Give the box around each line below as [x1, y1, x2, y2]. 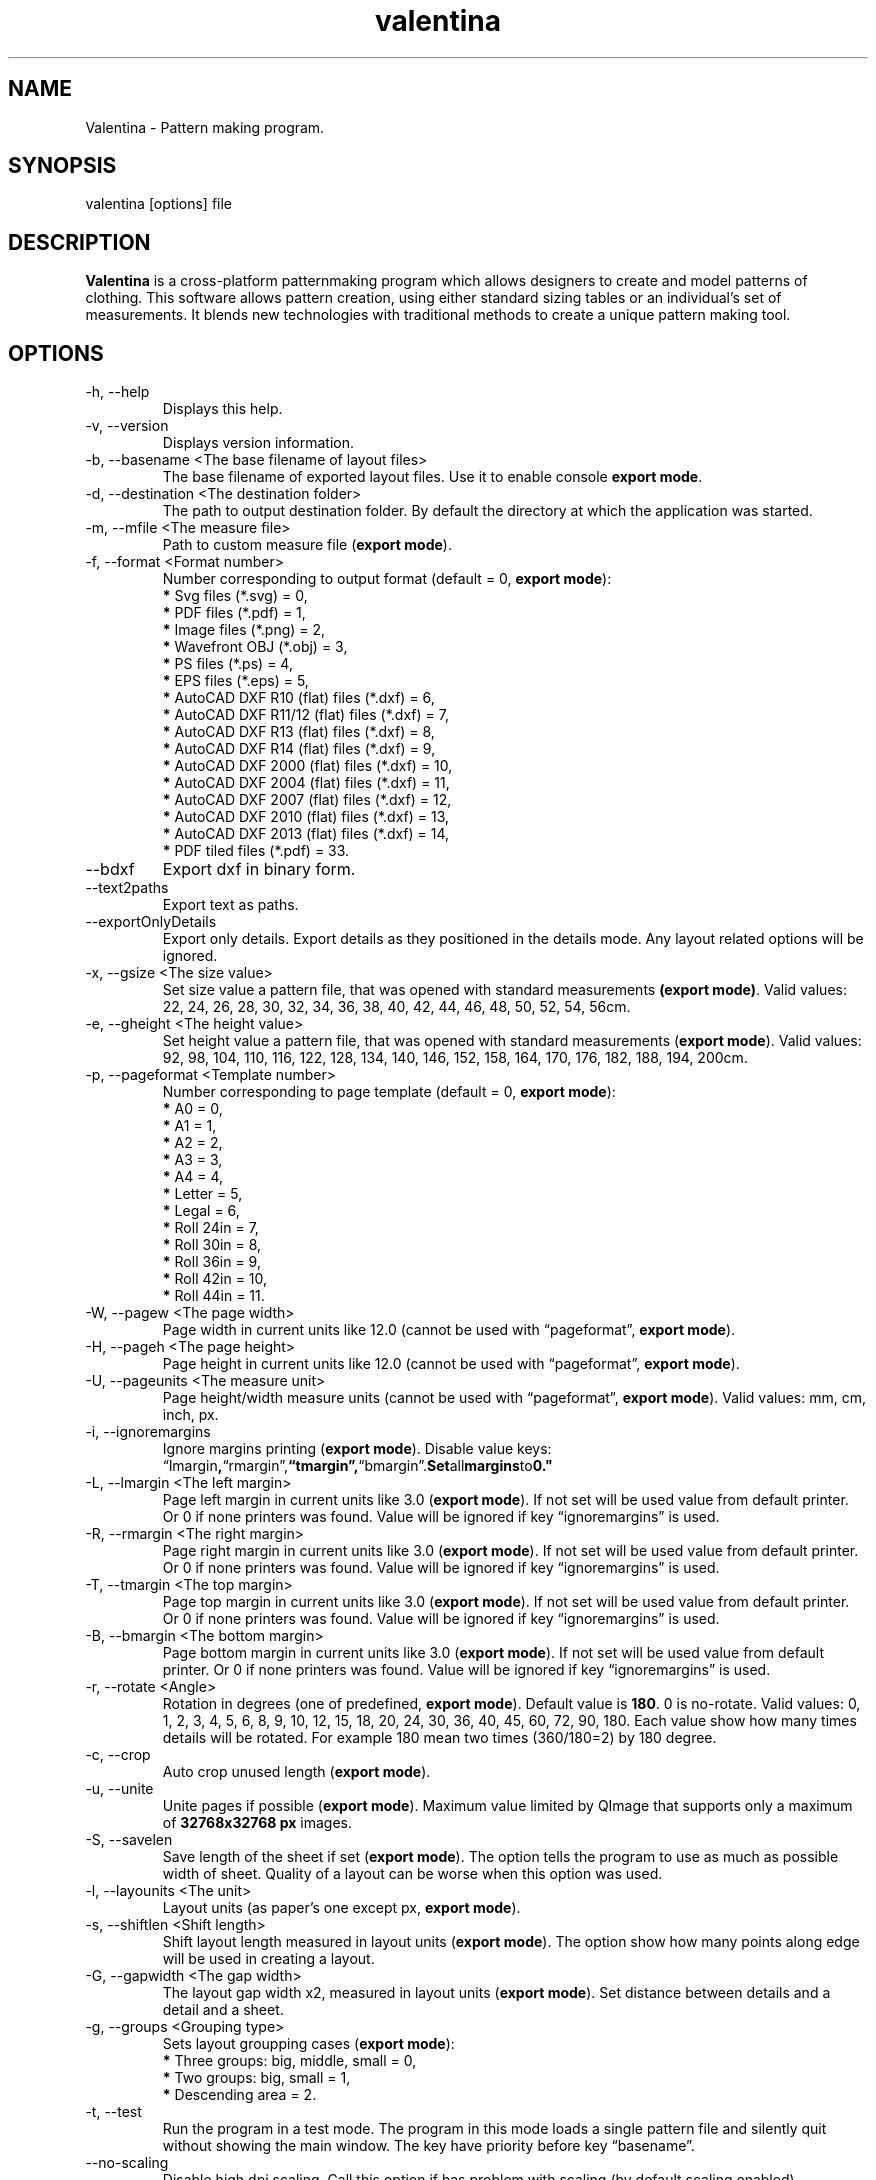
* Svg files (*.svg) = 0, [162, 587, 308, 605]
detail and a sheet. [162, 2001, 284, 2019]
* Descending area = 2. [162, 2086, 317, 2104]
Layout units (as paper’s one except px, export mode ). [162, 1899, 521, 1917]
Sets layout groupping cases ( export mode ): [162, 2035, 455, 2053]
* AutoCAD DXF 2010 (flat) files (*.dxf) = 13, [162, 808, 450, 826]
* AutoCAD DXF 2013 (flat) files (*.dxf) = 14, [162, 825, 450, 843]
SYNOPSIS [8, 153, 117, 179]
